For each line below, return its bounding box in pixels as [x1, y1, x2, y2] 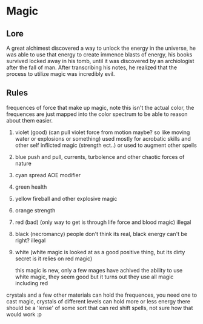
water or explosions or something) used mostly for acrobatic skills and [15, 135, 191, 142]
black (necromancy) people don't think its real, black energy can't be [15, 230, 188, 237]
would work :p [6, 311, 42, 318]
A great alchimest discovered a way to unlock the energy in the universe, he [6, 44, 196, 52]
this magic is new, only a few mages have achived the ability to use [15, 266, 183, 274]
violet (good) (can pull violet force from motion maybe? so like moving [15, 129, 190, 136]
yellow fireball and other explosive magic [15, 195, 118, 202]
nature [15, 160, 32, 167]
